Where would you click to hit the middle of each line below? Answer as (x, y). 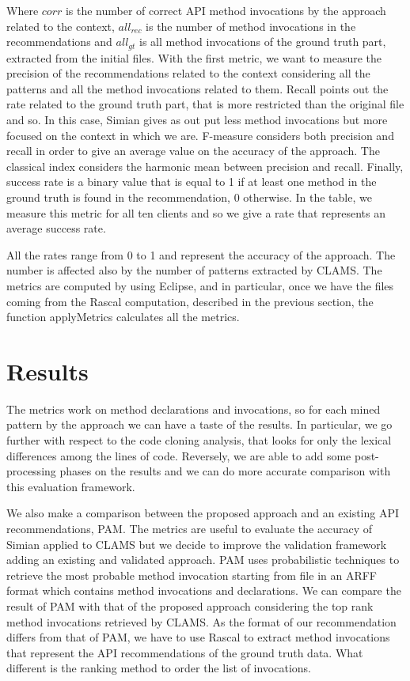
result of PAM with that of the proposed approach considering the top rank (190, 605)
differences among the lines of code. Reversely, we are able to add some (179, 455)
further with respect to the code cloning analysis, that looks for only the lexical (199, 440)
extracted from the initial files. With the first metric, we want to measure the (194, 57)
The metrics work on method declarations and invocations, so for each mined (194, 409)
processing (31, 471)
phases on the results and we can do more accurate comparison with (225, 471)
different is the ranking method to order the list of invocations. (159, 668)
